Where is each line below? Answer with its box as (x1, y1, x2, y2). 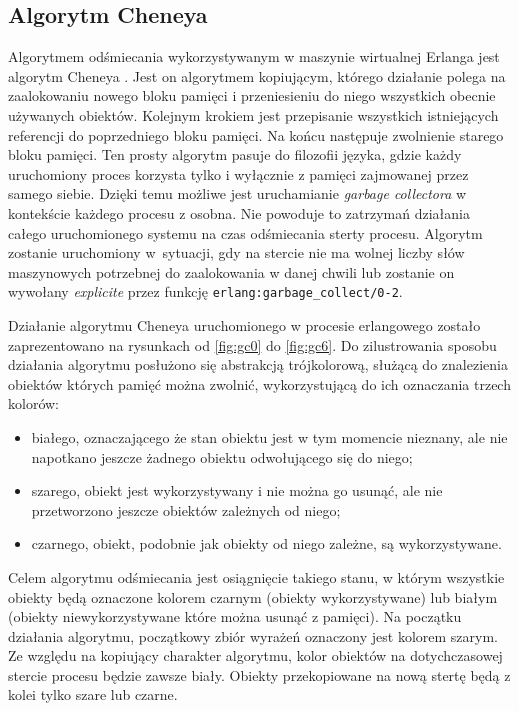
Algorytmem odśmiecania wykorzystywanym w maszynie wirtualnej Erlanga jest (8, 46, 500, 67)
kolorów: (8, 393, 59, 414)
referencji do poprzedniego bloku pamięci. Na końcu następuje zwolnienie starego (8, 124, 504, 145)
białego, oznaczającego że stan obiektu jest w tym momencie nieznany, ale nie (31, 426, 508, 447)
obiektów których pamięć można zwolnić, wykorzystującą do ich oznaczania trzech (8, 373, 511, 394)
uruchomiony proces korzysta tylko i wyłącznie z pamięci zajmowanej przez (8, 163, 469, 184)
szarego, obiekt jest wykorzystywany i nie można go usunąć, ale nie (31, 480, 443, 501)
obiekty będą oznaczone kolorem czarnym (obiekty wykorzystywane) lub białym (8, 586, 498, 607)
